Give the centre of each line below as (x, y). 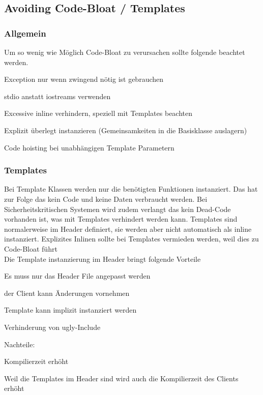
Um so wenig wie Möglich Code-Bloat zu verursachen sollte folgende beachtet (125, 52)
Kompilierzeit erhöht (36, 361)
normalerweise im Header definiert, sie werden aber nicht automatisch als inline (128, 229)
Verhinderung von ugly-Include (52, 327)
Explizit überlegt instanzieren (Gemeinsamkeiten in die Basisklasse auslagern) (126, 130)
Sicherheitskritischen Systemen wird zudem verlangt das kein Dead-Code (118, 209)
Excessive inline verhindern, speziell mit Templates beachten (98, 113)
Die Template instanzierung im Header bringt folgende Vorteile (103, 259)
